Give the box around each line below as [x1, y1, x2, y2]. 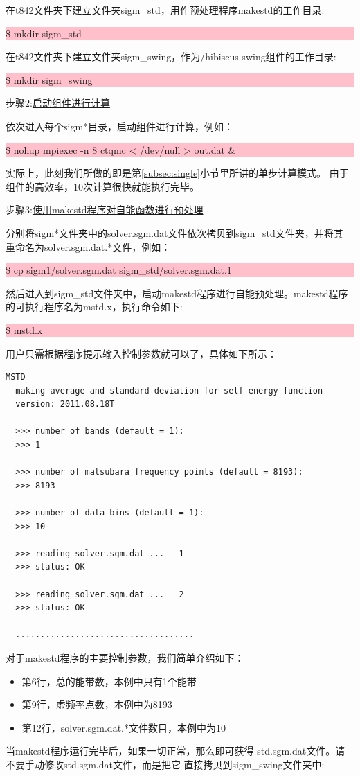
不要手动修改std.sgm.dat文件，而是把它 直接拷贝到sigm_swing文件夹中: [6, 757, 325, 771]
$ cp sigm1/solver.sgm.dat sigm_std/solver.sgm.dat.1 [6, 263, 232, 277]
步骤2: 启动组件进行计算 [6, 96, 110, 110]
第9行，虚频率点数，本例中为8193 [21, 697, 172, 712]
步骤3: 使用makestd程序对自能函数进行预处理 [6, 202, 204, 217]
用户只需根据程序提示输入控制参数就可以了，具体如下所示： [6, 346, 277, 360]
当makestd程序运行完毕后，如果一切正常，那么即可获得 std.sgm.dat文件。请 [6, 743, 345, 758]
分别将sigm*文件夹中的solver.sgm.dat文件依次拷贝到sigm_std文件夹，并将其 [6, 225, 343, 240]
